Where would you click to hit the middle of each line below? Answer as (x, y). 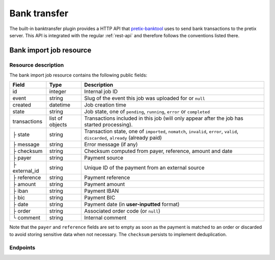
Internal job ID (101, 92)
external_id (26, 171)
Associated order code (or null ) (122, 211)
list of (56, 118)
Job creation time (105, 105)
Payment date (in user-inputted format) (132, 204)
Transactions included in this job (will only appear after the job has (164, 118)
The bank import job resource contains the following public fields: (78, 75)
